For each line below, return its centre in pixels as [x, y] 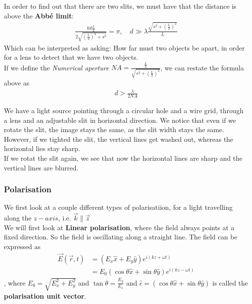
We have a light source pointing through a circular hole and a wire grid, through [124, 110]
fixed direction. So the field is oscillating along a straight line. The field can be [121, 237]
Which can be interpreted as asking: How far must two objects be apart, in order [124, 47]
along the [18, 218]
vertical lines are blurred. [41, 167]
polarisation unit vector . [45, 296]
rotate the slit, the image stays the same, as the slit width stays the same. [114, 129]
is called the [230, 282]
